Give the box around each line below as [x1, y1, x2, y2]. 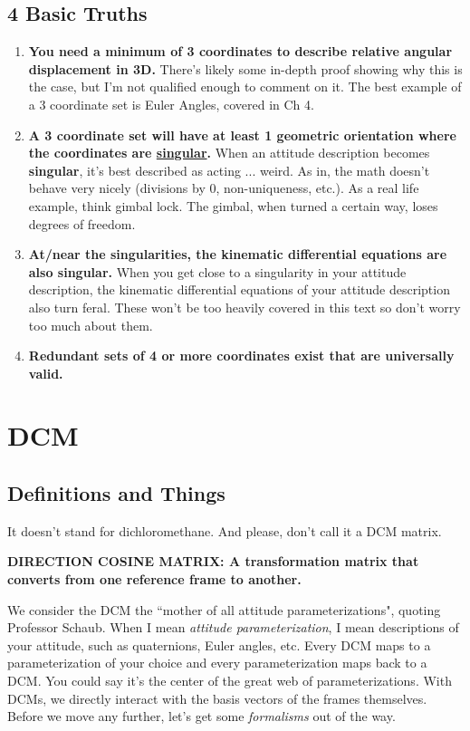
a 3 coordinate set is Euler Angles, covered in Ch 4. [28, 94, 314, 113]
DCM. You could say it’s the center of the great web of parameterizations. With [7, 671, 452, 690]
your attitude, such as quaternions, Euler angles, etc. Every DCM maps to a [7, 635, 431, 654]
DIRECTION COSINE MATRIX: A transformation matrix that [7, 552, 419, 571]
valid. [28, 363, 63, 382]
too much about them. [28, 315, 153, 334]
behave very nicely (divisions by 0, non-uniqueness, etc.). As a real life [28, 178, 419, 197]
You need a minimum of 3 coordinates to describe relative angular [28, 42, 453, 61]
